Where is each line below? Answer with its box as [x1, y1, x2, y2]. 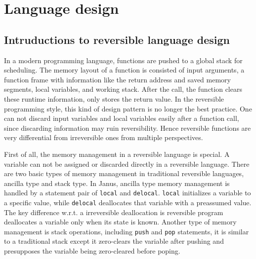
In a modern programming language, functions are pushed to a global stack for [4, 55, 243, 65]
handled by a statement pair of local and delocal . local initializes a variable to [4, 187, 251, 198]
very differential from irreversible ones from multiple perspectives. [4, 132, 203, 143]
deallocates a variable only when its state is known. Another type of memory [4, 217, 237, 227]
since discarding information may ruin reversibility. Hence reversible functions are [4, 122, 251, 133]
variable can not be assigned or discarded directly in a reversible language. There [4, 158, 250, 169]
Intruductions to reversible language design [4, 32, 230, 47]
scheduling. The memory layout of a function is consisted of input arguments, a [4, 65, 245, 75]
